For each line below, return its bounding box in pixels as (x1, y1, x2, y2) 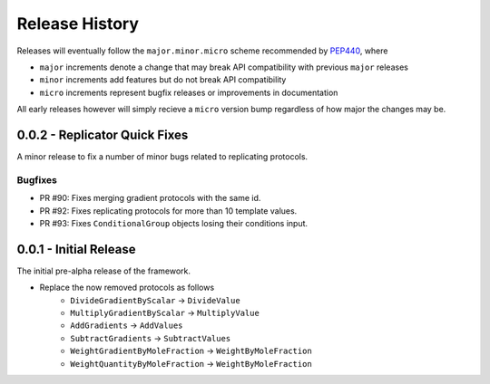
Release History (16, 14, 140, 34)
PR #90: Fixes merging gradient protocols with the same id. (39, 193, 261, 204)
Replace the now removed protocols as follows (39, 282, 215, 293)
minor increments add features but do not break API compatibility (39, 74, 287, 85)
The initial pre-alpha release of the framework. (16, 265, 191, 276)
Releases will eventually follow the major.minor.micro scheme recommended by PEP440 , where (16, 45, 388, 56)
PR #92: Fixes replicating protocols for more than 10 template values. (39, 205, 298, 216)
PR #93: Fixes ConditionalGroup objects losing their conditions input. (39, 217, 309, 228)
